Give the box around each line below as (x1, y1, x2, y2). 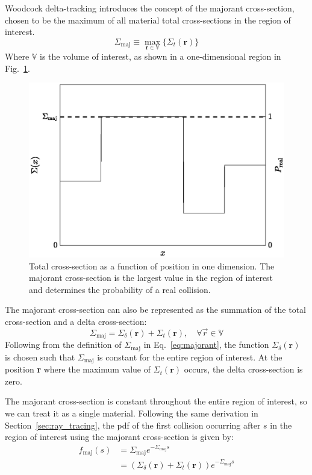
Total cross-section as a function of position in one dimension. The (29, 259, 275, 272)
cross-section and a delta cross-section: (5, 315, 147, 327)
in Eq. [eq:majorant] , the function (143, 338, 269, 351)
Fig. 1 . (5, 61, 30, 74)
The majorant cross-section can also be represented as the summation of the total (5, 303, 306, 316)
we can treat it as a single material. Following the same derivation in (5, 406, 258, 419)
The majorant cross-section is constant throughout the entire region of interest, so (5, 395, 308, 407)
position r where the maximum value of (5, 363, 151, 376)
